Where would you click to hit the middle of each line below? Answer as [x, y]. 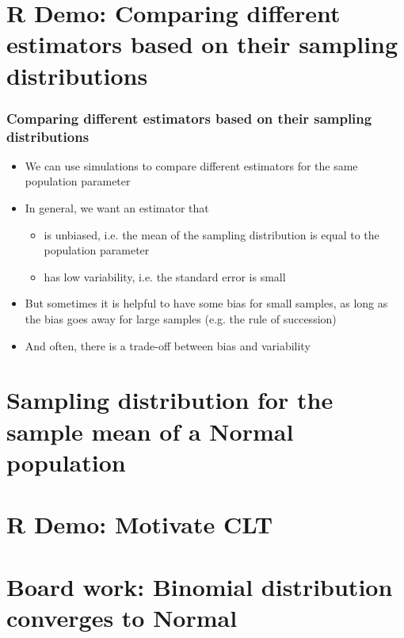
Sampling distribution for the [170, 400]
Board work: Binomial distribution [200, 586]
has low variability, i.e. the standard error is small [165, 276]
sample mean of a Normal [150, 431]
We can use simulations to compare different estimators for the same [191, 165]
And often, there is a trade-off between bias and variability [168, 345]
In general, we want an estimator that [117, 208]
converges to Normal [122, 617]
